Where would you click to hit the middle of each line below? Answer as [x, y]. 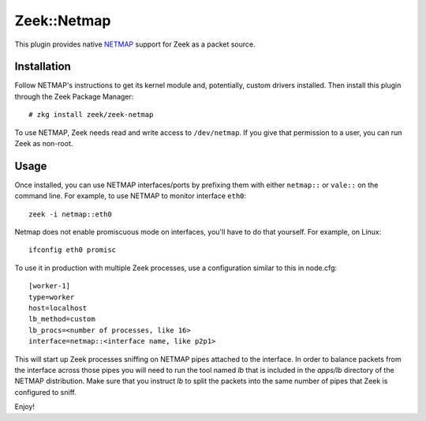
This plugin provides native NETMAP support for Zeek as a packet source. [135, 44]
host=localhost [58, 308]
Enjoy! [25, 407]
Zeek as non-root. [44, 144]
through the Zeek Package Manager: [74, 96]
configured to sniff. [45, 392]
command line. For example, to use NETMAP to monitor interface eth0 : [131, 196]
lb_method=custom [62, 319]
